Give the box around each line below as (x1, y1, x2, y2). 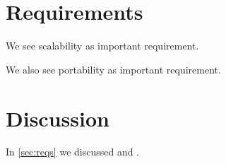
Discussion (6, 103, 109, 132)
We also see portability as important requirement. (6, 61, 221, 76)
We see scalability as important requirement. (6, 38, 199, 53)
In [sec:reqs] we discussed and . (6, 144, 140, 159)
